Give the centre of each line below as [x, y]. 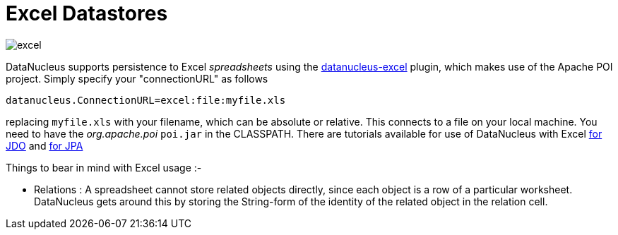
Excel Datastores [87, 13]
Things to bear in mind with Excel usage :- [104, 167]
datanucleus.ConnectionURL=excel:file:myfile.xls [146, 100]
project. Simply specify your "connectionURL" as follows [137, 78]
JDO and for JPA [44, 145]
